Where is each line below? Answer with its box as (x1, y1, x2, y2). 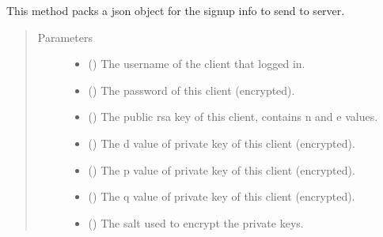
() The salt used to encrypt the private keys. (88, 214, 304, 231)
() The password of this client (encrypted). (88, 81, 295, 98)
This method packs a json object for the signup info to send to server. (6, 2, 345, 18)
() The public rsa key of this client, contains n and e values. (88, 108, 378, 125)
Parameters (37, 28, 93, 45)
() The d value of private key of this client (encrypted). (88, 134, 355, 151)
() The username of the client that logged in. (88, 55, 305, 72)
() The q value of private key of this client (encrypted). (88, 188, 355, 205)
